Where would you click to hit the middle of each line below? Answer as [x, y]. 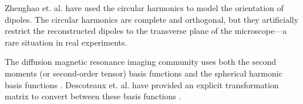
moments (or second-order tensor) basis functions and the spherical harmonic [144, 73]
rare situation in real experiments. [66, 42]
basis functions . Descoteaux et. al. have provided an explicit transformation [142, 84]
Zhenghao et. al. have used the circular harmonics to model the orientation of [144, 8]
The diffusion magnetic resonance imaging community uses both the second [140, 62]
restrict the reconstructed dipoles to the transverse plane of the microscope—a [146, 31]
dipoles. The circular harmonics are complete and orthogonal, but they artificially [152, 19]
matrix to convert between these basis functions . [93, 96]
